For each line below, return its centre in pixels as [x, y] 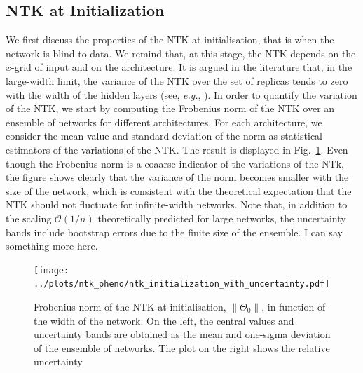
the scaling [29, 218]
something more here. [52, 246]
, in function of [294, 307]
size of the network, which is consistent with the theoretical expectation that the [179, 190]
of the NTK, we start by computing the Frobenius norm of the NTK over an [170, 108]
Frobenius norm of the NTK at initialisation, [130, 307]
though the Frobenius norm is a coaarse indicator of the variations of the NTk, [175, 163]
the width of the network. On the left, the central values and [164, 320]
